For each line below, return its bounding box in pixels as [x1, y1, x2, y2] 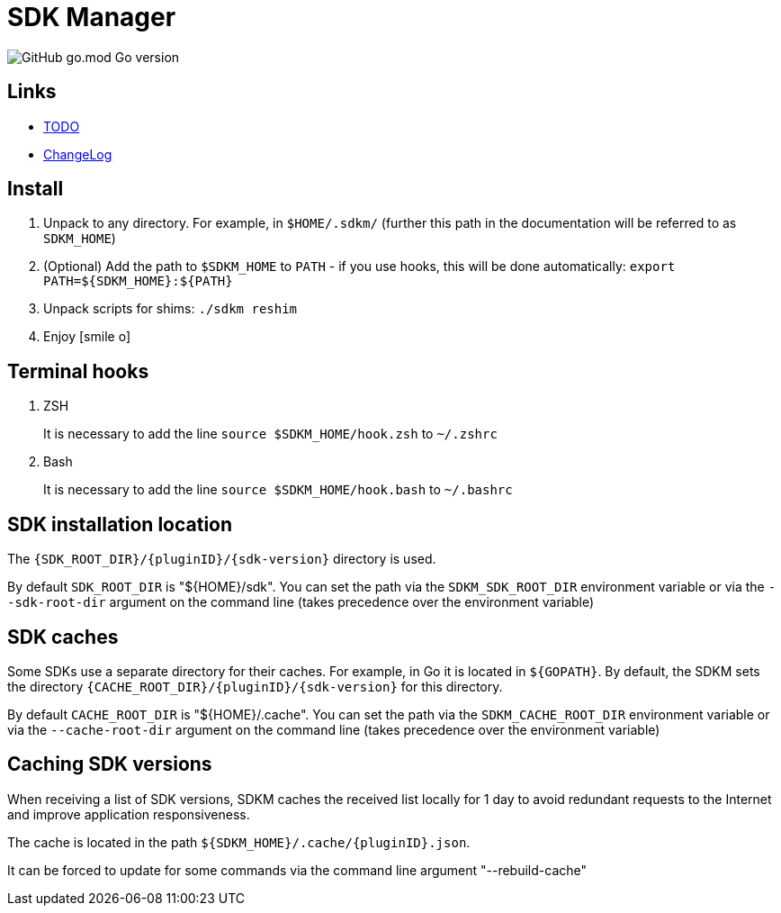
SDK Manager [7, 2, 176, 32]
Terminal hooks [7, 359, 149, 383]
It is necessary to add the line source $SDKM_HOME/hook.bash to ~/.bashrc [43, 482, 513, 498]
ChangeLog [43, 146, 112, 162]
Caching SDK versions [7, 753, 212, 776]
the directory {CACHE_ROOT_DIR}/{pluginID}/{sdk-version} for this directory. [7, 678, 503, 694]
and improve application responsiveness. [7, 806, 250, 822]
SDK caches [7, 625, 119, 648]
